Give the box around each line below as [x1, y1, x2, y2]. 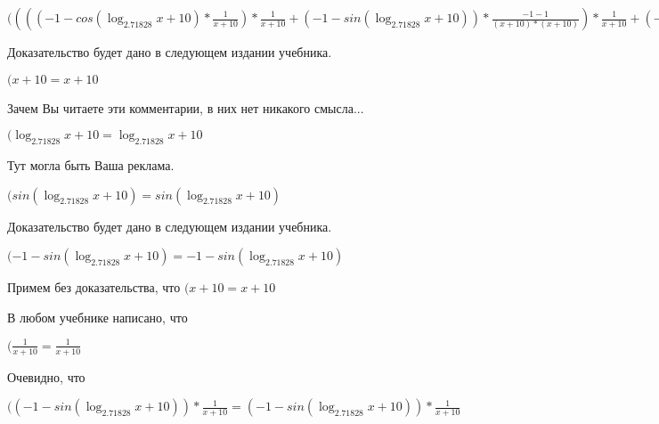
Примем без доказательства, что [7, 278, 181, 297]
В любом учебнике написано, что [7, 307, 188, 326]
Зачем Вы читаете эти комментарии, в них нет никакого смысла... [7, 98, 364, 117]
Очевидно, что [7, 367, 85, 386]
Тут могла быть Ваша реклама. [7, 155, 175, 174]
